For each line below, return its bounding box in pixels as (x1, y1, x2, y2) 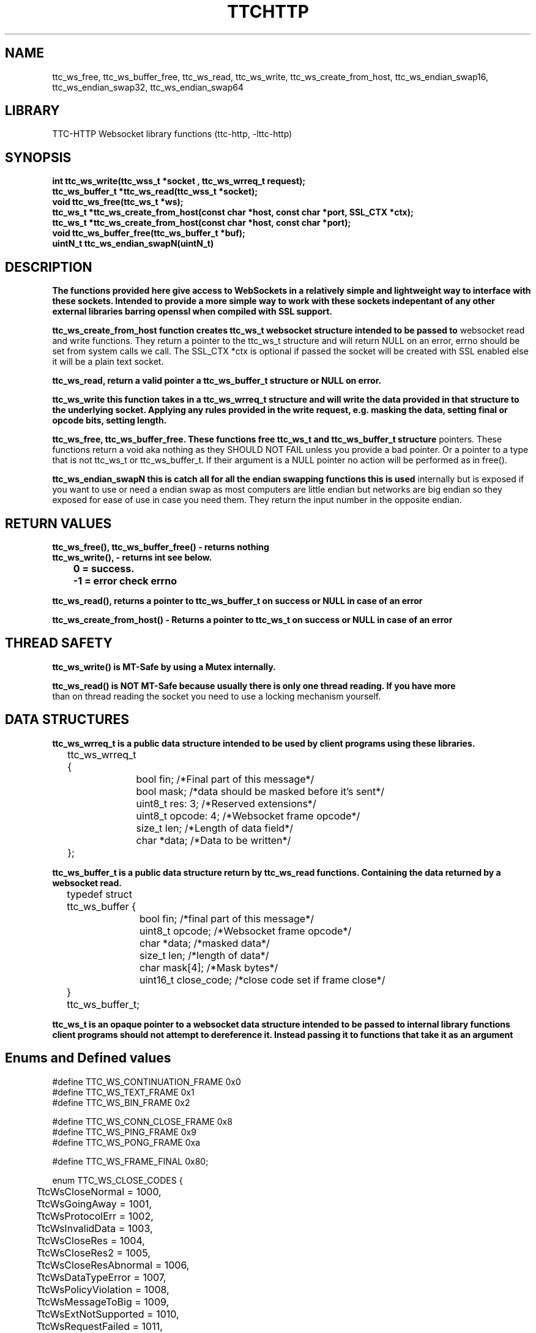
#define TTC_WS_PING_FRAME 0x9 (52, 1126, 196, 1137)
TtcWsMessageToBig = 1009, (36, 1295, 169, 1308)
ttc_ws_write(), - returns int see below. (52, 551, 212, 562)
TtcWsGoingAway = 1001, (36, 1197, 152, 1210)
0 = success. (73, 562, 135, 575)
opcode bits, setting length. (52, 415, 167, 426)
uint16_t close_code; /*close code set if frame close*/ (140, 973, 385, 986)
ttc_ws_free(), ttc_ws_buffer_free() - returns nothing (52, 541, 269, 552)
